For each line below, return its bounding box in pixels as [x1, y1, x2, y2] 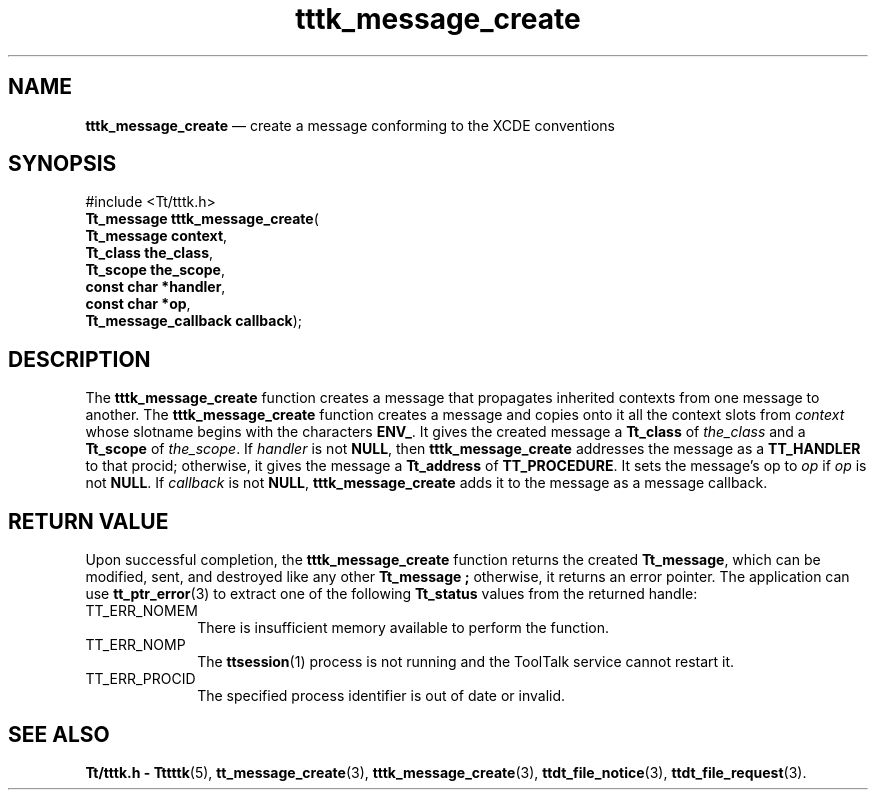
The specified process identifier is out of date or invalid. [197, 687, 566, 705]
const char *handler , [85, 278, 226, 296]
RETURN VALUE [8, 508, 169, 534]
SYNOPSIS [8, 151, 117, 177]
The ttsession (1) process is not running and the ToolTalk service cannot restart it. [197, 653, 735, 671]
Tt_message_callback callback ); [85, 312, 303, 330]
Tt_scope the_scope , [85, 261, 226, 279]
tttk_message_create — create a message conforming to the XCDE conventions [85, 116, 616, 134]
